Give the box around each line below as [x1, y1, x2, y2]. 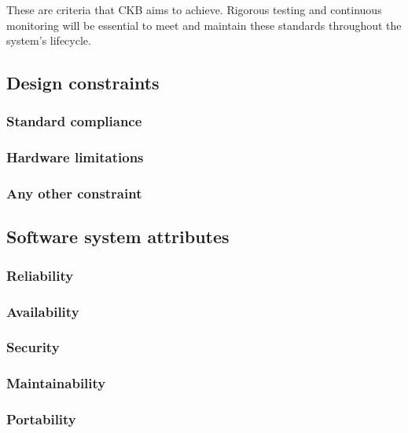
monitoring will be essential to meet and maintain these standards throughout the [6, 16, 402, 33]
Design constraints [6, 71, 160, 95]
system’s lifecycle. [6, 32, 91, 49]
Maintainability [6, 373, 106, 393]
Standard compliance [6, 111, 142, 131]
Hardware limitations [6, 147, 144, 167]
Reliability [6, 265, 74, 285]
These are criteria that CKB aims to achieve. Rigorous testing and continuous [6, 2, 382, 17]
